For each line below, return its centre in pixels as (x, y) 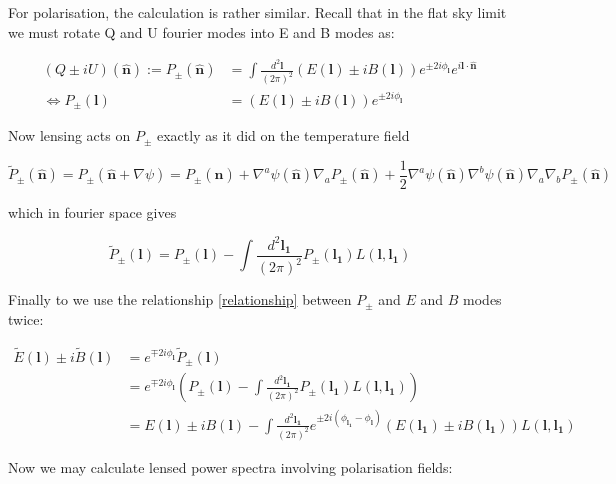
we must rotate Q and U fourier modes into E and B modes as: (201, 31)
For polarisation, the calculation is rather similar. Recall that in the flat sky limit (257, 12)
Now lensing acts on (69, 135)
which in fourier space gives (92, 211)
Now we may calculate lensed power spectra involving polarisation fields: (230, 466)
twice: (26, 318)
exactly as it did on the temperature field (283, 135)
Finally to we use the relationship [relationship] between (180, 299)
